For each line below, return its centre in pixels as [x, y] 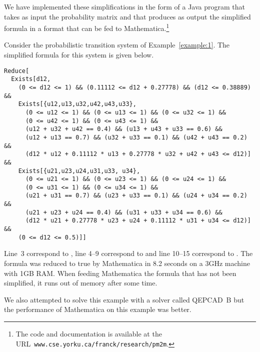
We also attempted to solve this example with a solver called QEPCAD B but [124, 299]
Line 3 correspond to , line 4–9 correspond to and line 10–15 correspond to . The [128, 253]
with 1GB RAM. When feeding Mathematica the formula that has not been [120, 273]
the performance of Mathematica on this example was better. [98, 309]
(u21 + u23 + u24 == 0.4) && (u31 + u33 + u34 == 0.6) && [124, 212]
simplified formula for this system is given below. [79, 55]
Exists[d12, [31, 79]
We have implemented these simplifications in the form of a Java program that [124, 6]
